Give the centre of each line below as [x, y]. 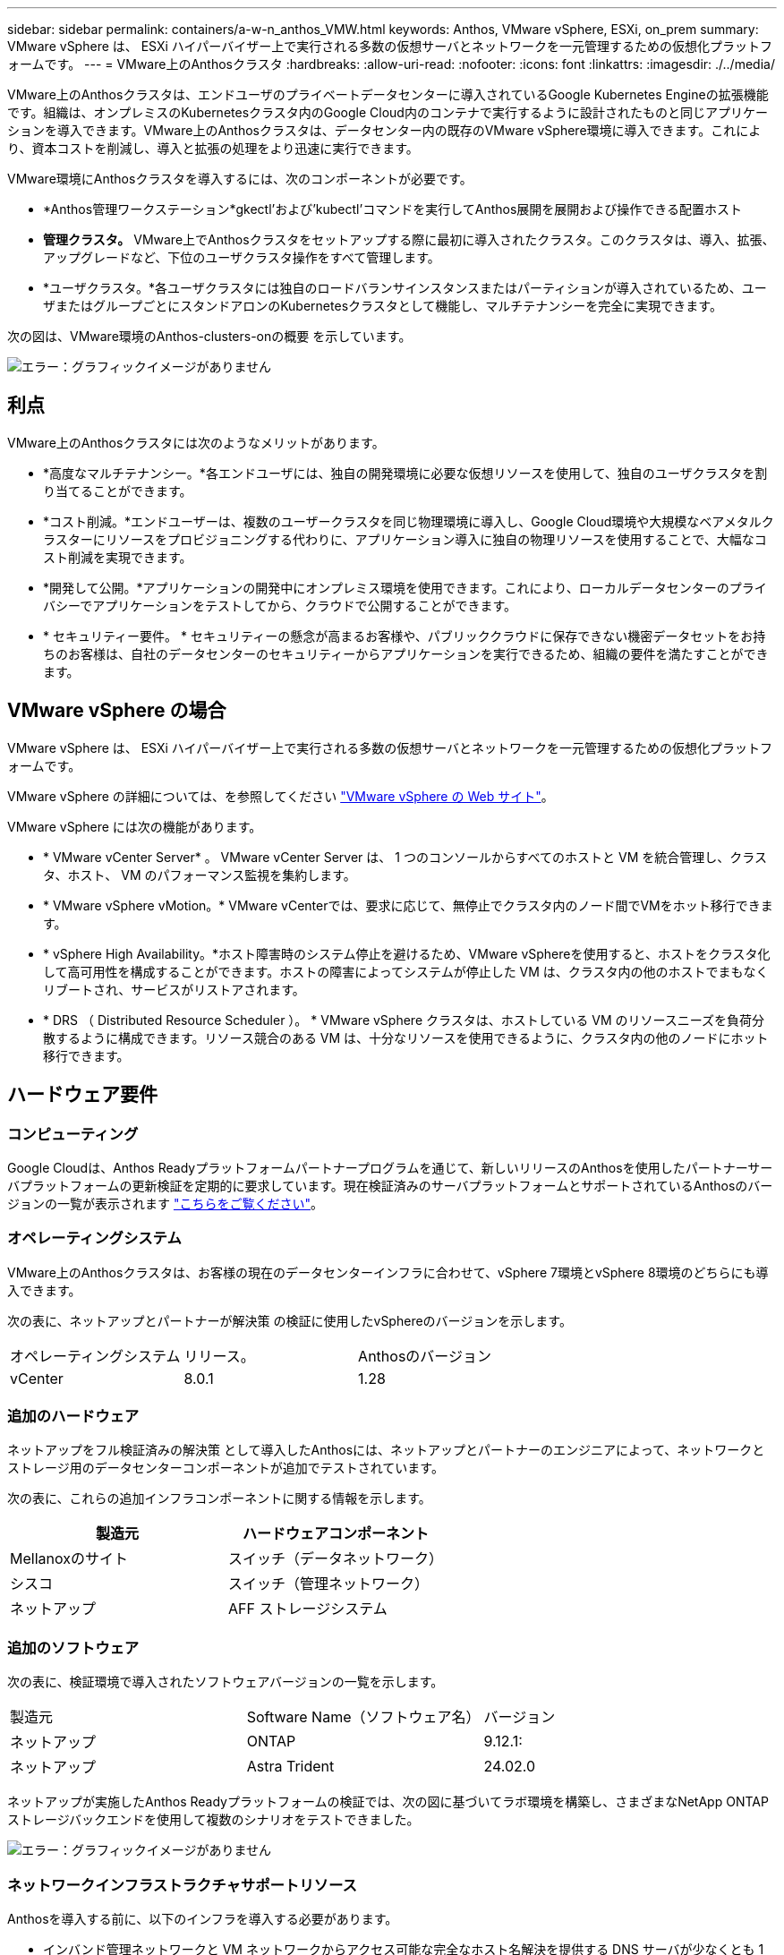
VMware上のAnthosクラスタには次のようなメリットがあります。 [196, 442]
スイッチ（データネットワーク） [336, 1559]
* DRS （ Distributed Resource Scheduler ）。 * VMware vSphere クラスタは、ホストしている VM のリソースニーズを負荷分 [404, 1020]
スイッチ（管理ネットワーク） [329, 1584]
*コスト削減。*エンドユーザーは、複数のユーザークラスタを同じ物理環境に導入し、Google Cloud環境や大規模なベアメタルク [409, 521]
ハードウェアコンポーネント [336, 1534]
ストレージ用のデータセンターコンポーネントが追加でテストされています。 [226, 1468]
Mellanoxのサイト [69, 1559]
